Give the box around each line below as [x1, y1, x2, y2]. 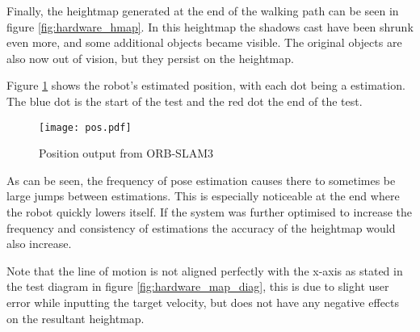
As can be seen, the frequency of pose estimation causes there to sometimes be [6, 171, 396, 188]
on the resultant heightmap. [6, 309, 145, 326]
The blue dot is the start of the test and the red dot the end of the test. [6, 92, 363, 109]
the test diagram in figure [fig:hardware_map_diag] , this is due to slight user [6, 278, 389, 295]
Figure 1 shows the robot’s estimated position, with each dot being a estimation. [6, 77, 405, 94]
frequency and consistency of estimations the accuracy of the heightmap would [6, 219, 396, 236]
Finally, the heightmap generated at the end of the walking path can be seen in [6, 2, 399, 19]
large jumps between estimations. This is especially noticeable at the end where [6, 187, 400, 204]
